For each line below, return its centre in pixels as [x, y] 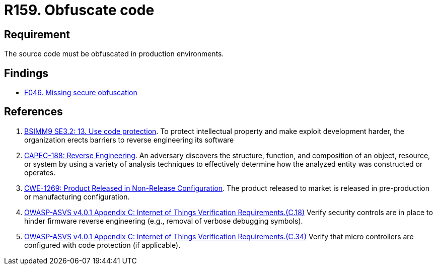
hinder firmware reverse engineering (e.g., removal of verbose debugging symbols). [164, 221]
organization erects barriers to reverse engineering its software [129, 140]
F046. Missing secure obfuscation [81, 93]
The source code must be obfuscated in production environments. [114, 54]
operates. [40, 172]
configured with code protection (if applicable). [102, 245]
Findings [26, 73]
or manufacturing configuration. [77, 196]
